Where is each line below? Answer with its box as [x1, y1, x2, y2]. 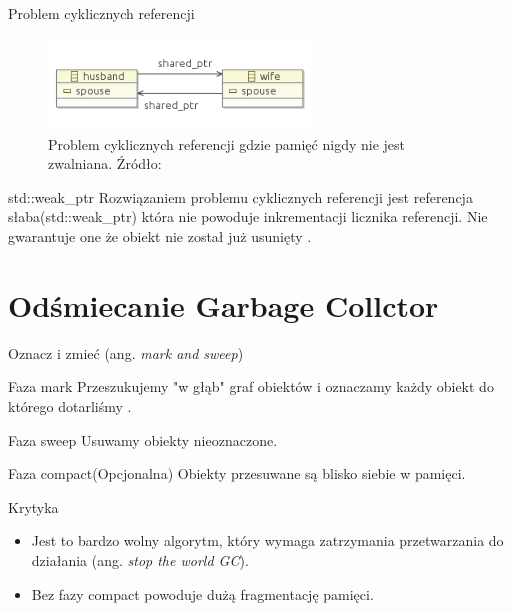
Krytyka [8, 496, 59, 517]
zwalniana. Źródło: [48, 153, 162, 174]
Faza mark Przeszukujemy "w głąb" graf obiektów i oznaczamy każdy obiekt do [8, 376, 494, 397]
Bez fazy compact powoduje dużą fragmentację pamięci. [31, 583, 374, 604]
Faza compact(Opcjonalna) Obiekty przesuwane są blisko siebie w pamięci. [8, 463, 466, 484]
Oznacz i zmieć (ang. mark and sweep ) [8, 342, 244, 363]
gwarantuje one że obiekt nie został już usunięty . [8, 226, 312, 247]
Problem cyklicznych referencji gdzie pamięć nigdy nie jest [48, 133, 405, 154]
